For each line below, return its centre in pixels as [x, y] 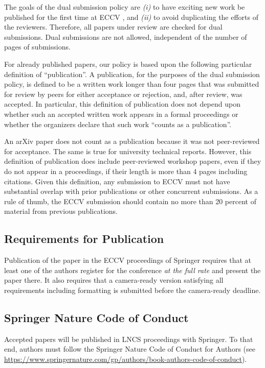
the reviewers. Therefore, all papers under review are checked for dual [113, 27]
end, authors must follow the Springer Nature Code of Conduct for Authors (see [130, 349]
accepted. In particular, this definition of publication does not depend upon [122, 104]
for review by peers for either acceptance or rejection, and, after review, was [123, 94]
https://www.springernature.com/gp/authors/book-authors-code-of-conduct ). [126, 359]
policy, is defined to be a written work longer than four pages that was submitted [132, 84]
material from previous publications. [61, 211]
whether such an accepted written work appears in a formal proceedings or [121, 114]
